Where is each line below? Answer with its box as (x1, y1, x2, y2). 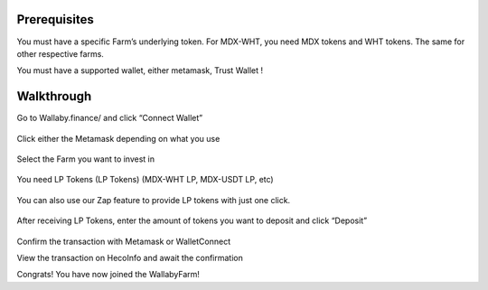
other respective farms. (16, 48, 104, 59)
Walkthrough (16, 89, 92, 104)
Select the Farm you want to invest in (16, 154, 155, 164)
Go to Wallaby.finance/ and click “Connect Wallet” (16, 113, 203, 124)
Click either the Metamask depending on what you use (16, 133, 221, 144)
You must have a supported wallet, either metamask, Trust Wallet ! (16, 65, 264, 76)
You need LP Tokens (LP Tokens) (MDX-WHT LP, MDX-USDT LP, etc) (16, 174, 275, 185)
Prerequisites (16, 12, 94, 27)
